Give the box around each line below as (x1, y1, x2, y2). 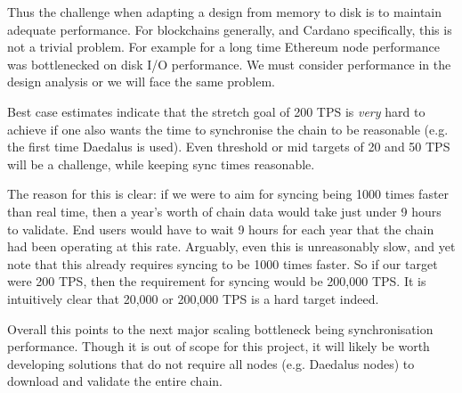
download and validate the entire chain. (7, 372, 223, 390)
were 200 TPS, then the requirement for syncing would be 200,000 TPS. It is (7, 272, 426, 291)
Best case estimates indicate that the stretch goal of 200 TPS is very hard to (7, 102, 426, 120)
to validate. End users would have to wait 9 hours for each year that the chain (7, 219, 434, 238)
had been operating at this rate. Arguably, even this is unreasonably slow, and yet (7, 237, 456, 256)
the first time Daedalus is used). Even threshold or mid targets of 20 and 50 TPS (7, 137, 450, 156)
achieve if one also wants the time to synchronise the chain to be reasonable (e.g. (7, 119, 449, 138)
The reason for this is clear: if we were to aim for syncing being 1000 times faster (7, 184, 450, 203)
